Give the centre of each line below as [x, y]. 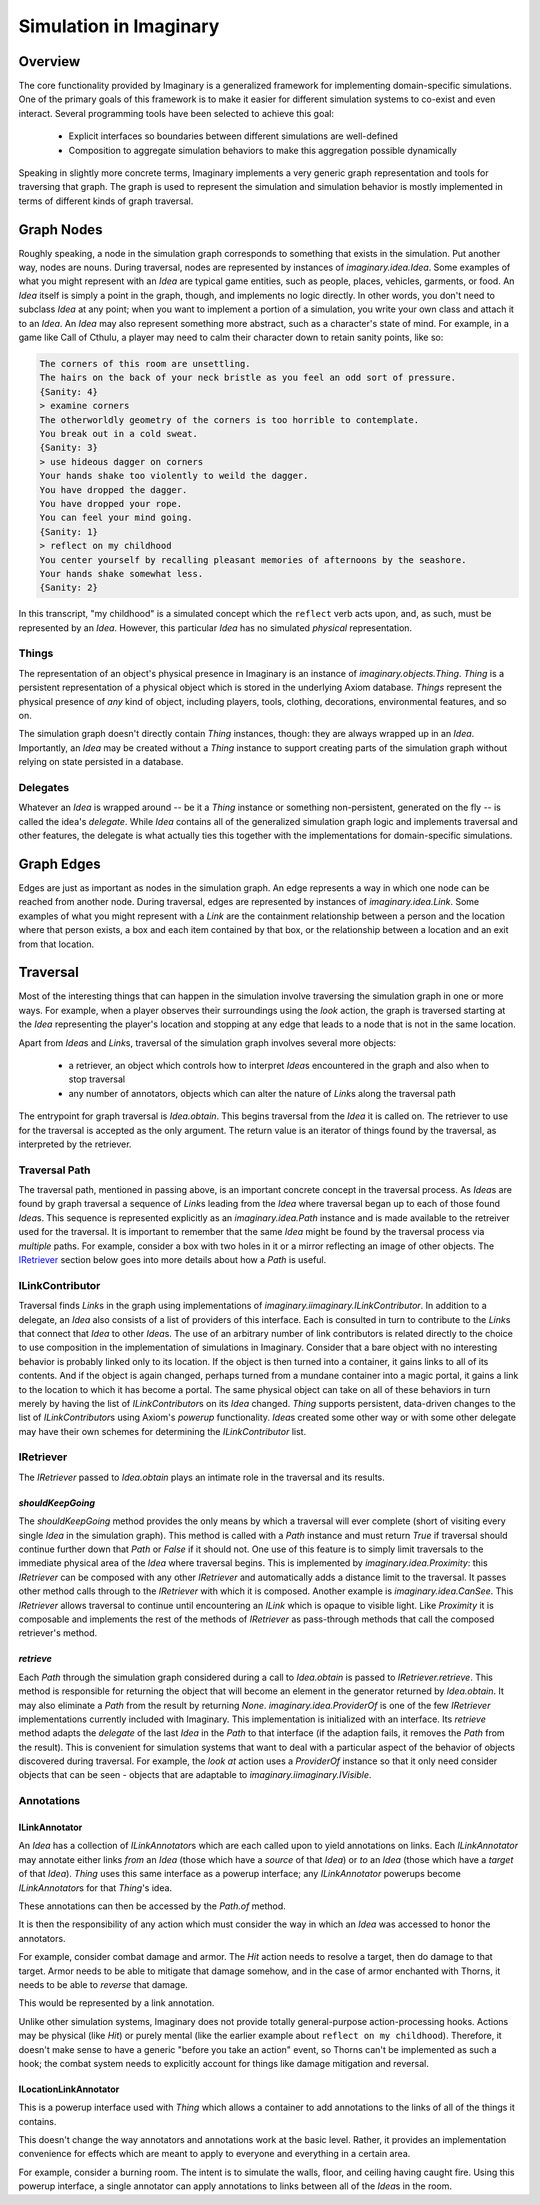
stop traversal [96, 1079]
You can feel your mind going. [116, 518]
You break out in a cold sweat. [119, 433]
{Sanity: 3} [69, 448]
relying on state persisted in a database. [101, 762]
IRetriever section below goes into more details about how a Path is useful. [172, 1260]
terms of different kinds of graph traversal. [106, 201]
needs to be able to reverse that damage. [103, 1984]
